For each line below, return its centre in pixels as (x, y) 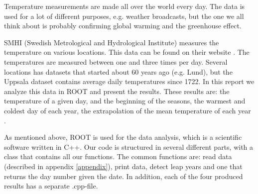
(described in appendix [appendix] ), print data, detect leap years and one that (123, 166)
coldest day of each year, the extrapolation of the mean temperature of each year (128, 110)
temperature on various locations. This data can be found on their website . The (127, 52)
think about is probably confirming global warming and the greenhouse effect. (123, 26)
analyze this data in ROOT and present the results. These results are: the (117, 91)
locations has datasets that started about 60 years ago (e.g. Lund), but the (118, 71)
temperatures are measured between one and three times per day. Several (116, 61)
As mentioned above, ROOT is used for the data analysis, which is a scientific (123, 137)
